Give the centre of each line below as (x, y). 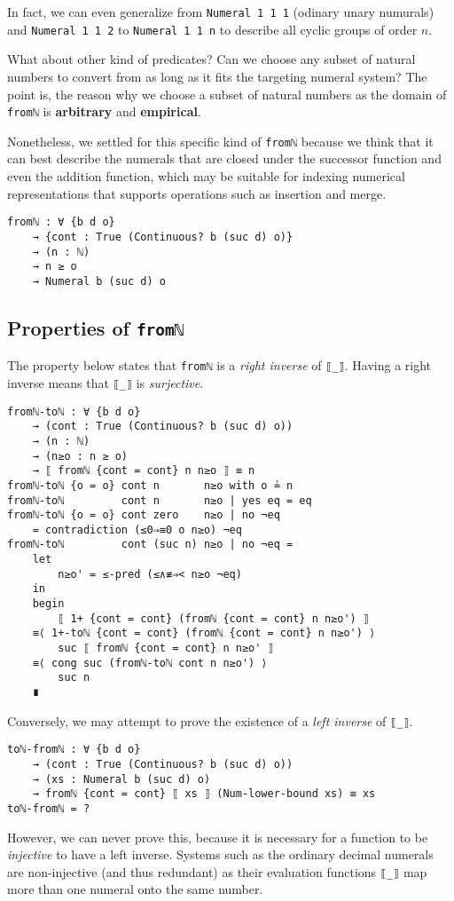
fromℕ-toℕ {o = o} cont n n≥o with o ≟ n (150, 485)
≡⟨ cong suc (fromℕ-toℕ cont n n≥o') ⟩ (150, 663)
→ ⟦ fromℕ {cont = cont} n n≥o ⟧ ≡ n (144, 471)
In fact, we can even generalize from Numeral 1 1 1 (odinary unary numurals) (221, 12)
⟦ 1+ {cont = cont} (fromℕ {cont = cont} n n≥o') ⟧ (214, 618)
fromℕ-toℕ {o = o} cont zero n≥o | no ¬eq (144, 515)
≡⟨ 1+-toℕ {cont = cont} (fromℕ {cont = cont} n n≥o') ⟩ (204, 633)
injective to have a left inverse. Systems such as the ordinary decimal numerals (220, 854)
